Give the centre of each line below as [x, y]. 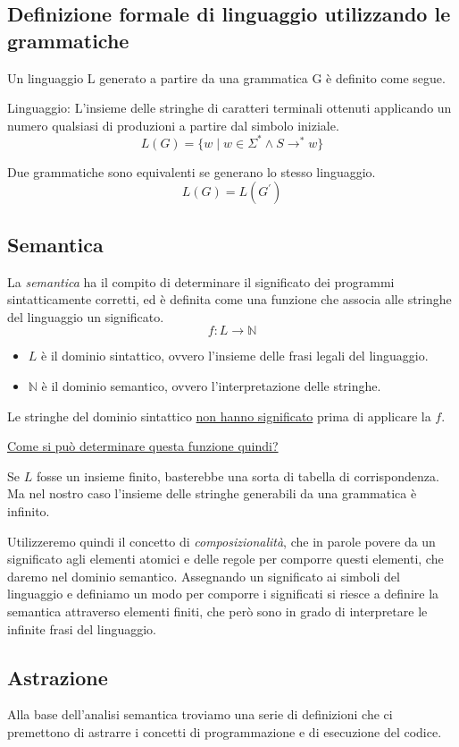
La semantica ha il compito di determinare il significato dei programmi [201, 281]
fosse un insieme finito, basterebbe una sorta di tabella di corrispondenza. [238, 475]
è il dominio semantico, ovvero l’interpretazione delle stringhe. [211, 386]
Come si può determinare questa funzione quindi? [143, 446]
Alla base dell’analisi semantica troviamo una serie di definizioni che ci [200, 714]
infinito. [29, 511]
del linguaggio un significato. [86, 316]
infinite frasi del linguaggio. [82, 628]
